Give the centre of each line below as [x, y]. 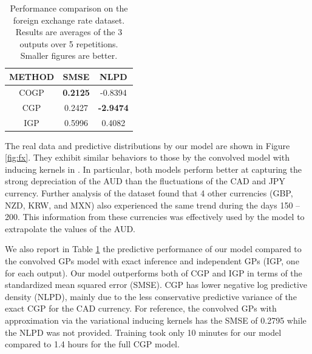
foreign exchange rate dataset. [69, 20]
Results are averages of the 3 [69, 32]
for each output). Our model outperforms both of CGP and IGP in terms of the [154, 272]
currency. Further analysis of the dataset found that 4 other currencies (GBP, [149, 192]
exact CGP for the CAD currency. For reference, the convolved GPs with [141, 308]
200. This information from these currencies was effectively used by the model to [155, 217]
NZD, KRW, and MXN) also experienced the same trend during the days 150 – [153, 205]
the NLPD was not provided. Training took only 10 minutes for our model [143, 332]
